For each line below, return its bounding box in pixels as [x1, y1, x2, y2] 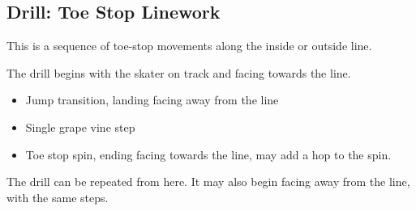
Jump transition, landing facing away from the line [25, 91, 279, 108]
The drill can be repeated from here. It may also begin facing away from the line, [6, 173, 410, 190]
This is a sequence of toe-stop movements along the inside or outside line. [6, 37, 372, 54]
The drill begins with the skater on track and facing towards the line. [6, 64, 351, 81]
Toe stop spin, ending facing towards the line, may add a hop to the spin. [25, 146, 392, 162]
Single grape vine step [25, 118, 135, 135]
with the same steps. [6, 188, 109, 205]
